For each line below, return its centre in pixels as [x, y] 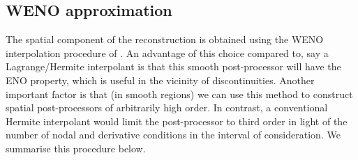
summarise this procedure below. [76, 148]
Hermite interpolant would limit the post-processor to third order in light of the [177, 121]
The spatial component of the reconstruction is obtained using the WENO [165, 39]
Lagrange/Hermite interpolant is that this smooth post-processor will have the [173, 66]
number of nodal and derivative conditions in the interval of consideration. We [173, 135]
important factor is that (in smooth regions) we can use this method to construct [179, 94]
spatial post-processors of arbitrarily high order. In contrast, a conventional [167, 107]
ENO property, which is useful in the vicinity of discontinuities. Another [160, 80]
